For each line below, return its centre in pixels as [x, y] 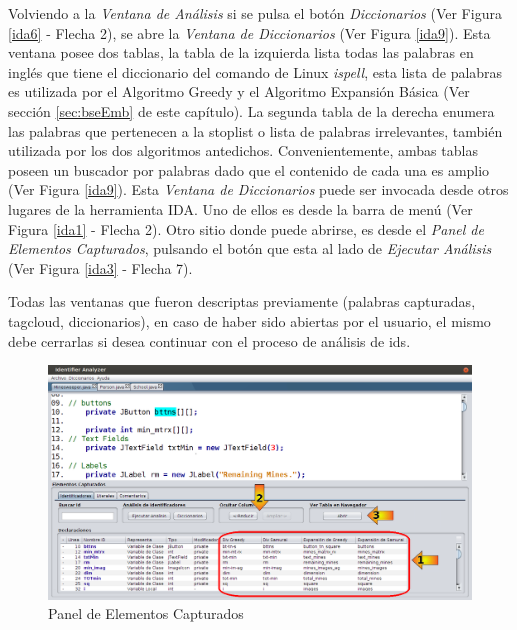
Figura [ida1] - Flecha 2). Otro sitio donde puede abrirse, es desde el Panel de [246, 228]
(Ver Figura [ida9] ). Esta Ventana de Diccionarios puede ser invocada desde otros [258, 189]
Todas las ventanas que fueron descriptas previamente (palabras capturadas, [242, 301]
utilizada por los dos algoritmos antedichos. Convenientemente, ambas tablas [243, 150]
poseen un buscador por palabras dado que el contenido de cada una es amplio [249, 169]
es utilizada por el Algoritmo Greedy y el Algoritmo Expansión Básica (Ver [239, 91]
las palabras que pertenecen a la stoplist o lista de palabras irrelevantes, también [255, 130]
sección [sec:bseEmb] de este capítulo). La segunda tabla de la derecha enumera [251, 110]
